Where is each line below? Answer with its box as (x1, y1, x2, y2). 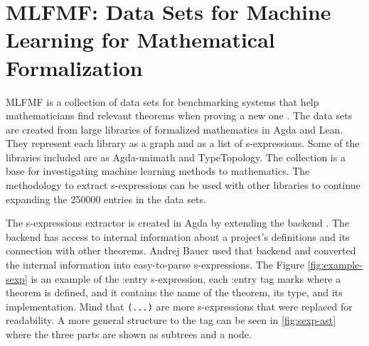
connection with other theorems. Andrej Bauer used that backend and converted (6, 243, 356, 258)
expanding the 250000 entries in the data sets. (6, 191, 206, 206)
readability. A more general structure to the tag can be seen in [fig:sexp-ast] (6, 313, 336, 328)
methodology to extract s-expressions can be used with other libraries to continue (6, 178, 360, 193)
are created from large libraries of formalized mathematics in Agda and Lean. (6, 121, 343, 136)
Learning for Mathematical (6, 25, 275, 54)
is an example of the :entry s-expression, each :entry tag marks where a (31, 271, 341, 286)
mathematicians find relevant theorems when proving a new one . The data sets (6, 108, 353, 123)
